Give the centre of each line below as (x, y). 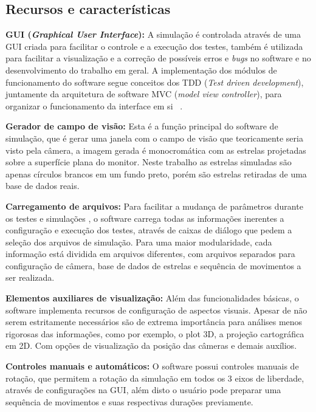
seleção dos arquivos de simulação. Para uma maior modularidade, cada (139, 242)
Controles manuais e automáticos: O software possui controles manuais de (152, 366)
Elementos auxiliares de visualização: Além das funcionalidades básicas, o (152, 298)
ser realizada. (30, 277)
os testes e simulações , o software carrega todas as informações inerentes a (145, 218)
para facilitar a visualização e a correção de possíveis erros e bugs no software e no (158, 58)
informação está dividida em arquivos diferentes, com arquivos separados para (150, 254)
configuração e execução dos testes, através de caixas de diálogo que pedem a (149, 230)
